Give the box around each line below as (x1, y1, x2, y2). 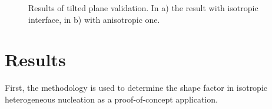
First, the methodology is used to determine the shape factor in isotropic (5, 81, 268, 94)
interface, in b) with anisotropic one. (28, 13, 160, 25)
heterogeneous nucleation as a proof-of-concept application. (5, 93, 218, 105)
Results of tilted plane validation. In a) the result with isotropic (28, 2, 258, 13)
